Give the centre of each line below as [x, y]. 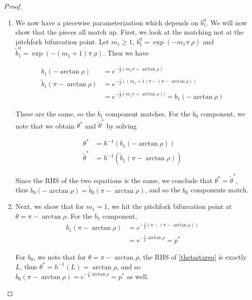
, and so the [163, 190]
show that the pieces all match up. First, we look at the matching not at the [130, 32]
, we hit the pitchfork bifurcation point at [170, 206]
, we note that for [60, 257]
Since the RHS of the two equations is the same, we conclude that [114, 180]
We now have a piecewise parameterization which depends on [107, 22]
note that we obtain [45, 125]
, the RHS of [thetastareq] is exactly [193, 257]
